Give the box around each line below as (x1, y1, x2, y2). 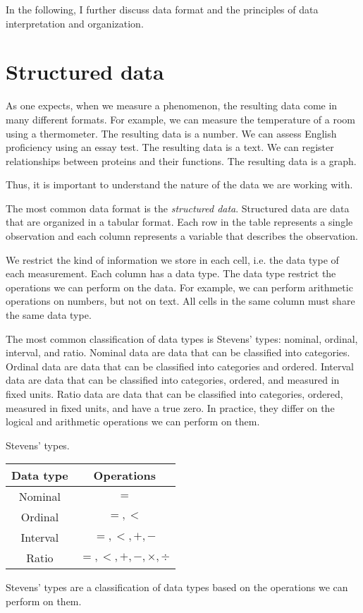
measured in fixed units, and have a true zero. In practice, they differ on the (6, 400, 335, 415)
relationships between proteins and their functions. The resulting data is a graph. (6, 153, 357, 168)
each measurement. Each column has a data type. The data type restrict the (6, 266, 336, 281)
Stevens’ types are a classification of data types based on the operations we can (6, 580, 348, 595)
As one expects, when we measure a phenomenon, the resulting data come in (6, 98, 338, 113)
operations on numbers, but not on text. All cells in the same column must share (6, 293, 355, 308)
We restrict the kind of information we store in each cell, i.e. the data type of (6, 252, 339, 267)
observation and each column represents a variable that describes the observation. (6, 229, 359, 243)
